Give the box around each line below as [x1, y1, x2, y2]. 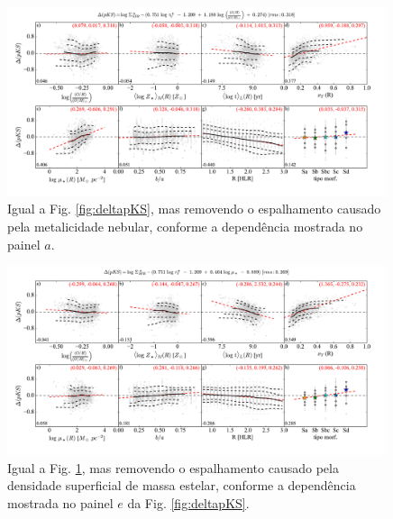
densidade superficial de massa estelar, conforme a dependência [7, 476, 356, 495]
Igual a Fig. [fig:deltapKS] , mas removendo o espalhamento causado [7, 199, 381, 218]
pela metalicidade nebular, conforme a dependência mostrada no [7, 217, 363, 236]
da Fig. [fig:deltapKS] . [127, 493, 250, 512]
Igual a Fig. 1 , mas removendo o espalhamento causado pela [7, 458, 339, 477]
